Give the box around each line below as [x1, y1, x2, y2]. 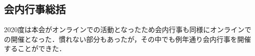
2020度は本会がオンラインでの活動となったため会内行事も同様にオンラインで [4, 24, 252, 35]
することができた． [4, 43, 66, 54]
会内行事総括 [4, 1, 66, 17]
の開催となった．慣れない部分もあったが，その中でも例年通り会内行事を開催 [4, 34, 251, 44]
